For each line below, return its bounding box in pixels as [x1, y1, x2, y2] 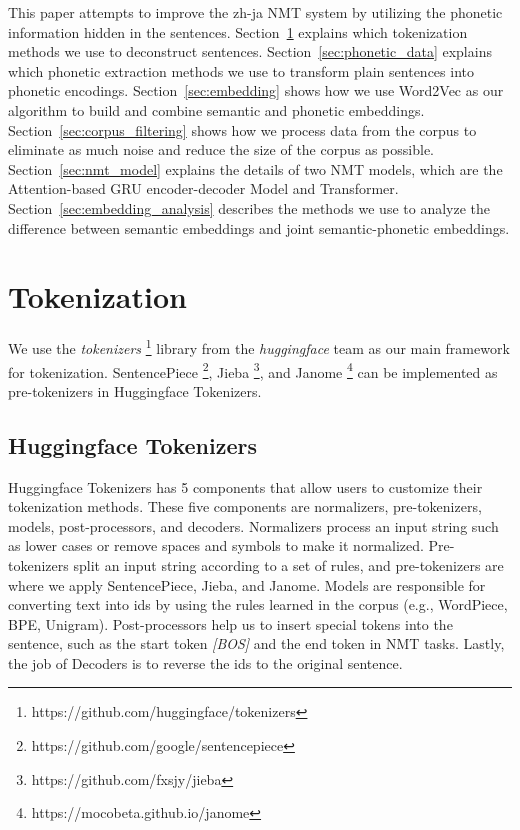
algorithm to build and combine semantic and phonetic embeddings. [8, 99, 425, 120]
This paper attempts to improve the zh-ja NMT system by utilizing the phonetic [8, 2, 503, 22]
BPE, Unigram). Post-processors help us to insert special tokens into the [8, 613, 453, 634]
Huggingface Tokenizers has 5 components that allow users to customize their [8, 476, 483, 497]
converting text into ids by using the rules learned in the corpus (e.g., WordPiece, [8, 594, 508, 615]
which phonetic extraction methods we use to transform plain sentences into [8, 60, 474, 81]
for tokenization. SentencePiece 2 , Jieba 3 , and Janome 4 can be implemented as [8, 358, 498, 382]
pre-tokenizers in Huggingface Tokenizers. [8, 380, 262, 401]
